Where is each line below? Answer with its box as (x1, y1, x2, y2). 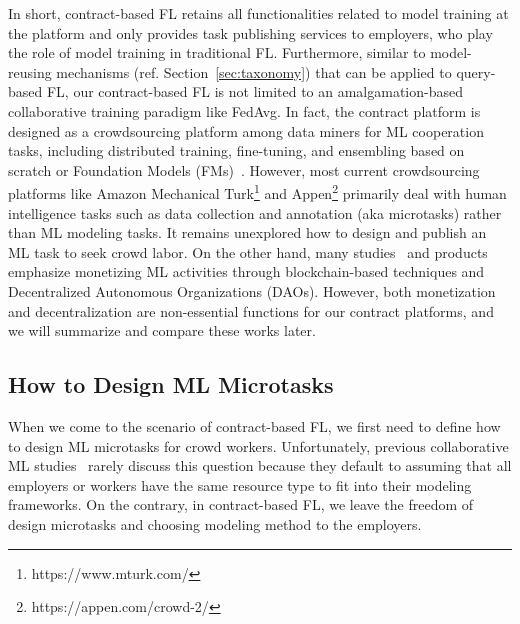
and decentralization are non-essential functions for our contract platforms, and (8, 300, 494, 321)
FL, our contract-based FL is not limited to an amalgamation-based (46, 81, 463, 102)
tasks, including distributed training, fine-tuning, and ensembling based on (8, 140, 465, 161)
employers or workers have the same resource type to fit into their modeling (8, 474, 472, 495)
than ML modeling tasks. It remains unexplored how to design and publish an (8, 222, 487, 243)
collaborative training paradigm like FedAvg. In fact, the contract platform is (8, 100, 481, 121)
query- (456, 61, 496, 82)
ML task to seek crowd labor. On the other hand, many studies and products (8, 241, 488, 262)
